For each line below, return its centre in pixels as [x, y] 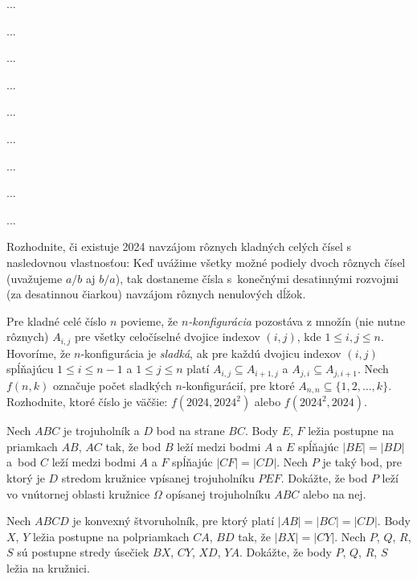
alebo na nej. [334, 493]
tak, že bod [133, 446]
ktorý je [26, 478]
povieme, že [149, 320]
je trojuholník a [101, 431]
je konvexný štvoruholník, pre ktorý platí [174, 521]
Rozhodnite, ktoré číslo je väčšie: [87, 402]
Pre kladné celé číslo [57, 320]
